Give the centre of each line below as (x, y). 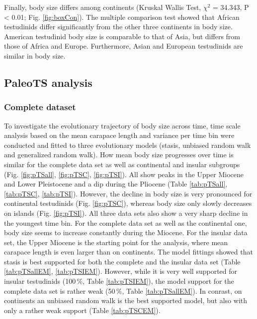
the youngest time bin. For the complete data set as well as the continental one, (126, 223)
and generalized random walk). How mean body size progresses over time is (119, 155)
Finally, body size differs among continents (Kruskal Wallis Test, (103, 7)
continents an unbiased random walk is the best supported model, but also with (126, 300)
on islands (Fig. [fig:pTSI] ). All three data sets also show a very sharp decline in (126, 213)
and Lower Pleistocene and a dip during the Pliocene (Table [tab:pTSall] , (116, 184)
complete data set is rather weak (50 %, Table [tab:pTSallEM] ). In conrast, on (123, 290)
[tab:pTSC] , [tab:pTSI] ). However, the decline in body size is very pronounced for (128, 193)
